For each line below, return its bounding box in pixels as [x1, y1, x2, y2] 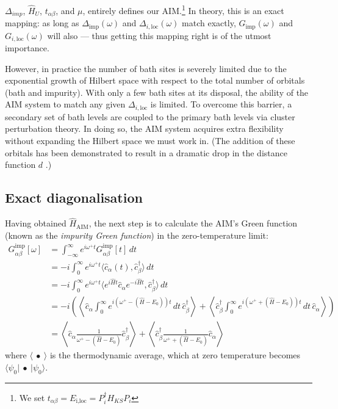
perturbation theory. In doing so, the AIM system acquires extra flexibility [5, 122, 284, 135]
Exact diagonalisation [5, 188, 143, 207]
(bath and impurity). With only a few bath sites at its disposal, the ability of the [5, 85, 309, 98]
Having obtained [5, 217, 67, 230]
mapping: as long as [5, 16, 79, 29]
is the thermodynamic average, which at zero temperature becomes [49, 349, 301, 361]
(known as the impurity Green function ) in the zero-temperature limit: [5, 228, 268, 241]
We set [19, 391, 45, 404]
